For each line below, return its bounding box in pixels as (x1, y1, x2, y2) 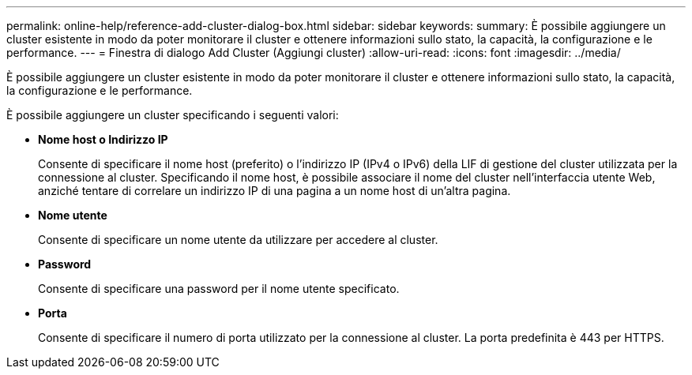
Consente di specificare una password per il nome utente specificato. (38, 282, 400, 295)
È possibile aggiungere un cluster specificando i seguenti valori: (6, 108, 339, 122)
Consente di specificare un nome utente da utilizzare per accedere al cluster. (38, 233, 438, 246)
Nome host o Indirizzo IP (38, 133, 168, 146)
